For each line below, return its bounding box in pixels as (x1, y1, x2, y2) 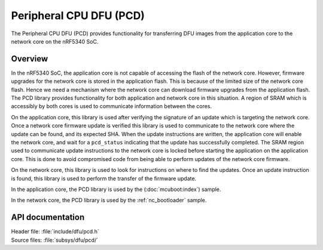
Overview (11, 54, 48, 64)
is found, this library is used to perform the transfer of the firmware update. (11, 175, 197, 182)
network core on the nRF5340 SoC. (11, 38, 99, 45)
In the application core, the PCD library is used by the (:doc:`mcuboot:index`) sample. (11, 186, 221, 193)
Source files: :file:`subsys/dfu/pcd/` (11, 236, 99, 243)
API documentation (11, 212, 85, 223)
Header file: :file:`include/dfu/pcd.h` (11, 228, 99, 235)
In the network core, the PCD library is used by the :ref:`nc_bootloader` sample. (11, 197, 207, 204)
